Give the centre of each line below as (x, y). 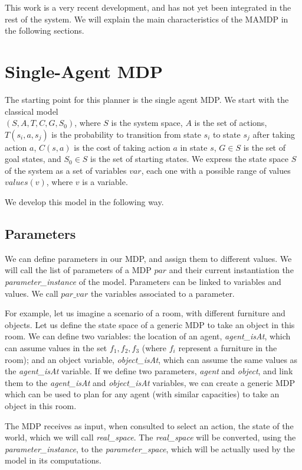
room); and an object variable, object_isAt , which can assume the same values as (151, 359)
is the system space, (147, 123)
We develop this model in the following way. (84, 202)
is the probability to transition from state (126, 134)
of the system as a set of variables (66, 170)
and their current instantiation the (231, 270)
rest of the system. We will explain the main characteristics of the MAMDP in (147, 19)
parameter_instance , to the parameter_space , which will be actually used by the (150, 448)
